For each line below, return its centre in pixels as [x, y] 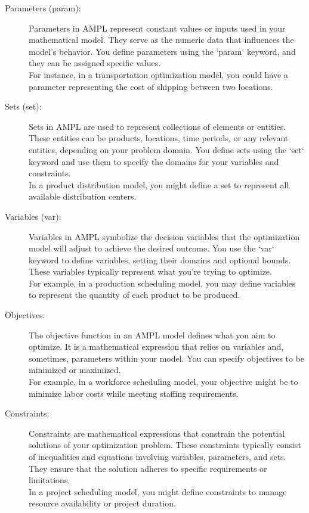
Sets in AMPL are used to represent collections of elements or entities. [157, 126]
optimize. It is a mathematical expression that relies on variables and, [156, 346]
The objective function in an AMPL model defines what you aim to [152, 335]
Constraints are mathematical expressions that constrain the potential [157, 433]
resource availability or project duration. [102, 503]
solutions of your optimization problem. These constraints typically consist [165, 445]
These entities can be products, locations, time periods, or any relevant [159, 138]
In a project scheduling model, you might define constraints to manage [158, 491]
